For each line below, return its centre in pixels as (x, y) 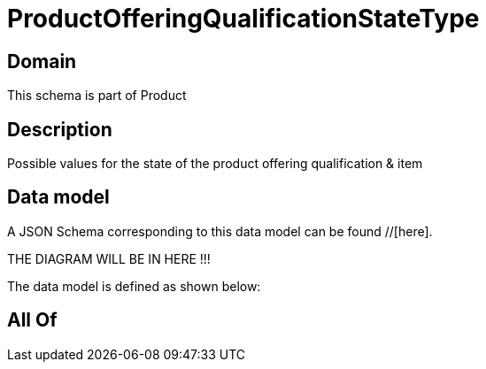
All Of (32, 320)
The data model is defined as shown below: (134, 286)
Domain (42, 61)
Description (60, 129)
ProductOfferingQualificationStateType (243, 19)
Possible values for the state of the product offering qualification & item (215, 164)
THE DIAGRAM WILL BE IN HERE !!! (109, 258)
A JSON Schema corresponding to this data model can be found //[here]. (220, 231)
